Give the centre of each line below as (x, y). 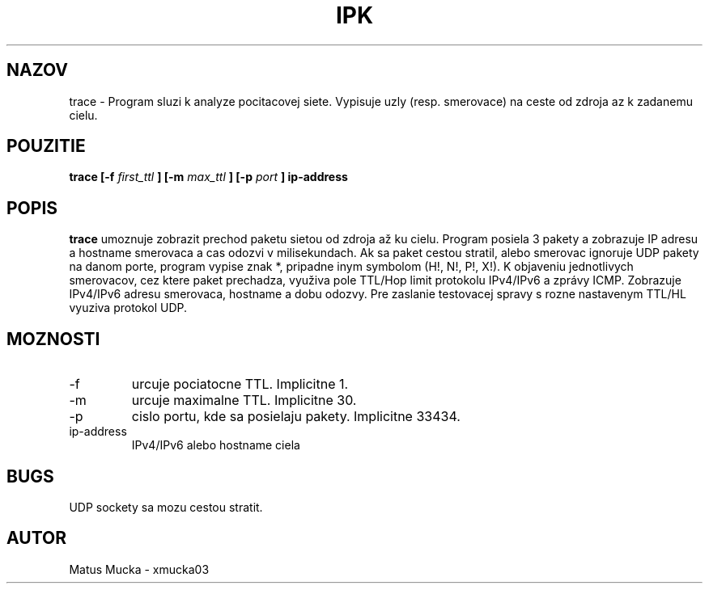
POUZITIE (46, 146)
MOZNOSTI (53, 339)
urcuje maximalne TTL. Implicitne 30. (244, 400)
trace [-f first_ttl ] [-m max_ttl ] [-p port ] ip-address (208, 177)
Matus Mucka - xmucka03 (139, 569)
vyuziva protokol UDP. (128, 308)
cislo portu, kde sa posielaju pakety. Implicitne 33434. (296, 417)
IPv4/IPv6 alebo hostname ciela (216, 445)
